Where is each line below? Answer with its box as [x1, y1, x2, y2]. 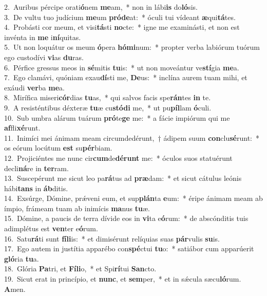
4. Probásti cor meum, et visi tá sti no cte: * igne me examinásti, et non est [4, 22, 240, 32]
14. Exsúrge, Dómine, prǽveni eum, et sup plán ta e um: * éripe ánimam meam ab [4, 193, 263, 203]
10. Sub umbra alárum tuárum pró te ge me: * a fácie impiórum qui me [4, 112, 230, 123]
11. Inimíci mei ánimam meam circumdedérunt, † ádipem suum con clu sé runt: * [4, 132, 260, 143]
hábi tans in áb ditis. [4, 182, 68, 193]
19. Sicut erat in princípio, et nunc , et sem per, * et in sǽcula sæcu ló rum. [4, 273, 241, 284]
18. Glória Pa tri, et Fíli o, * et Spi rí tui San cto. [4, 263, 157, 274]
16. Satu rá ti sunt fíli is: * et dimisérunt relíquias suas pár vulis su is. [4, 233, 220, 244]
